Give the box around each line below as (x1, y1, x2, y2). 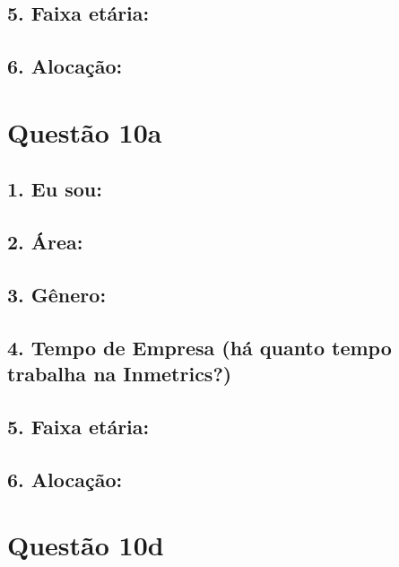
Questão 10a (7, 113, 162, 150)
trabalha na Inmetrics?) (7, 360, 232, 388)
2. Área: (7, 228, 83, 256)
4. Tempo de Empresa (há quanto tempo (7, 333, 392, 361)
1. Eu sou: (7, 175, 102, 203)
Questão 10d (7, 527, 164, 563)
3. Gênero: (7, 280, 107, 308)
